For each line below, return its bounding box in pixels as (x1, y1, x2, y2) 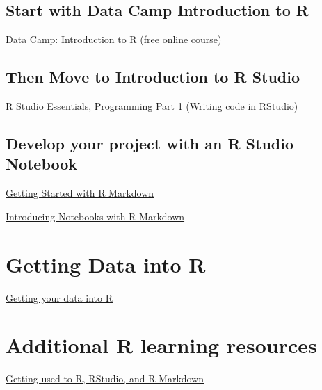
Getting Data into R (6, 250, 206, 278)
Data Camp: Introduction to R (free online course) (6, 32, 222, 47)
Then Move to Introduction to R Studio (6, 66, 300, 88)
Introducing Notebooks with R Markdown (6, 209, 185, 223)
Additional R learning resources (6, 331, 317, 359)
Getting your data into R (6, 290, 113, 304)
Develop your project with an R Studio (6, 132, 294, 154)
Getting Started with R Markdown (6, 186, 154, 200)
